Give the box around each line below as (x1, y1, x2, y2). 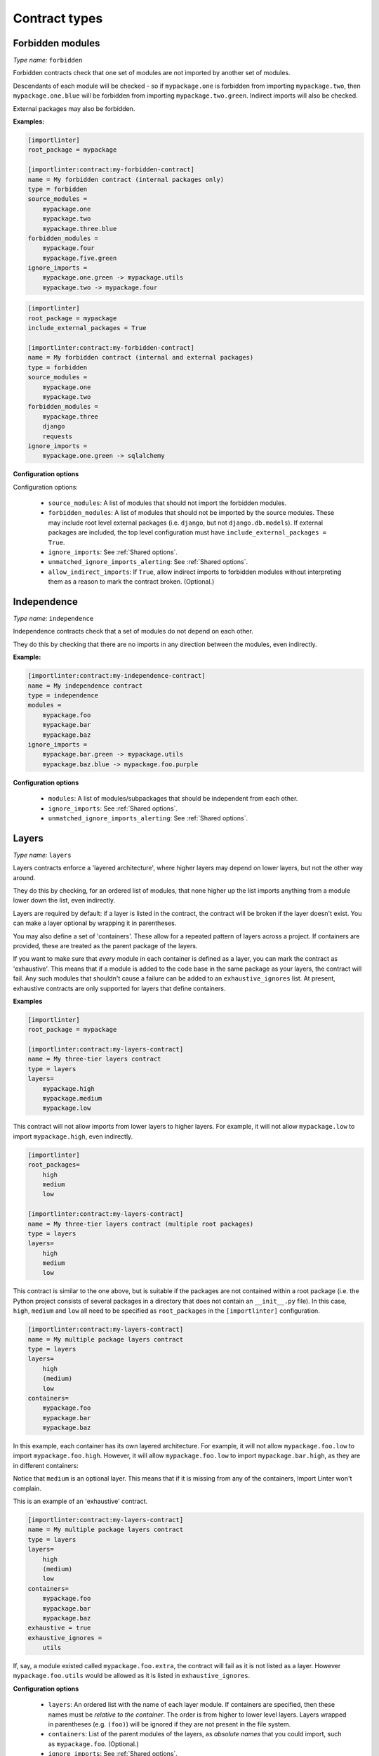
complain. (13, 1484, 42, 1493)
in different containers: (13, 1461, 79, 1469)
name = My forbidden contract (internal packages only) (27, 176, 225, 183)
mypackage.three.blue (42, 225, 117, 232)
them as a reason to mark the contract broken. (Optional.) (48, 577, 215, 586)
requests (42, 432, 73, 440)
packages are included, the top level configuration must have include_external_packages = (48, 528, 326, 537)
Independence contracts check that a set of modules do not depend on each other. (13, 627, 254, 636)
